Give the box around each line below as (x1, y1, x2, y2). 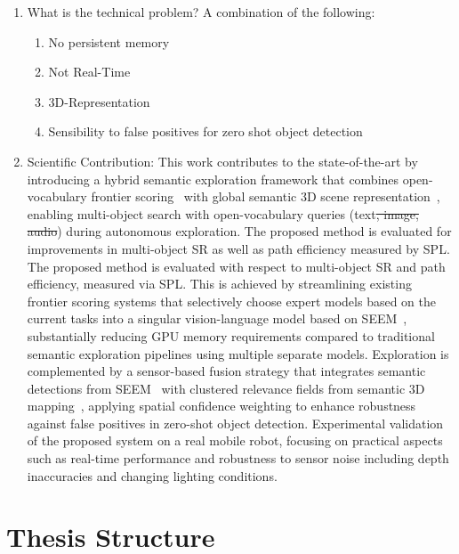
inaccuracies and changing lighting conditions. (27, 466, 278, 485)
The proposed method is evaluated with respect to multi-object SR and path (27, 257, 446, 275)
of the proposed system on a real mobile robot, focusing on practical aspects (27, 431, 443, 450)
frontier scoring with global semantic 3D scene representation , (91, 187, 440, 206)
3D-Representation (48, 92, 150, 110)
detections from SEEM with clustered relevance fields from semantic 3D (27, 379, 425, 397)
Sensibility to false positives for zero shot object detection (48, 122, 363, 141)
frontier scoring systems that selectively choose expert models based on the (27, 291, 437, 310)
